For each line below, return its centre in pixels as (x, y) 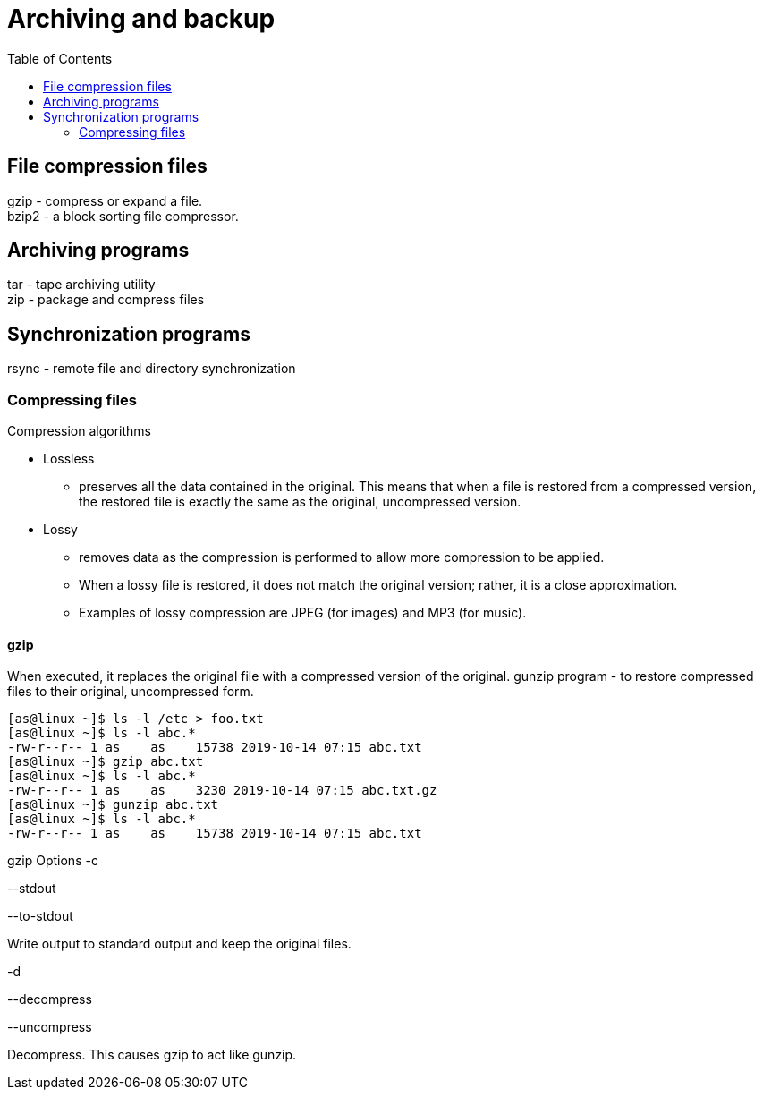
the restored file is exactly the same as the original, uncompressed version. (300, 502)
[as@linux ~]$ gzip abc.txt (106, 762)
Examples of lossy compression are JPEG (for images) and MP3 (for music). (303, 613)
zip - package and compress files (106, 300)
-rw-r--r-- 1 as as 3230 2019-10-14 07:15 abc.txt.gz (222, 791)
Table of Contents (60, 58)
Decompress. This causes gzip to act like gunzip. (152, 1055)
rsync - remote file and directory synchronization (152, 369)
